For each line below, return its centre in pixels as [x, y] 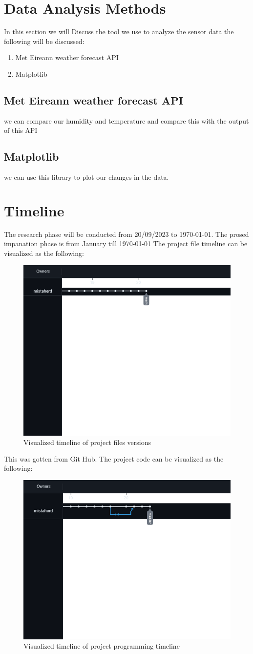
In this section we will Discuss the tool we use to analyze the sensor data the [119, 32]
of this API [21, 130]
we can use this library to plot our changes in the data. [86, 177]
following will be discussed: [44, 41]
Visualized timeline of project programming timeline [102, 646]
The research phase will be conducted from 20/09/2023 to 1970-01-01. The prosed [126, 234]
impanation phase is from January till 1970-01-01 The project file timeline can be [126, 243]
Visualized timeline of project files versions [87, 442]
